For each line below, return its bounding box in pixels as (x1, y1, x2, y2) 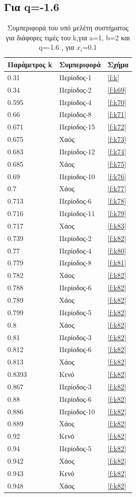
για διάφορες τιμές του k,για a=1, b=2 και (5, 32, 130, 42)
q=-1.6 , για (39, 42, 74, 52)
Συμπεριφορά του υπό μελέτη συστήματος (7, 22, 129, 33)
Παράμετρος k (7, 59, 53, 69)
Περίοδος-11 (59, 208, 95, 219)
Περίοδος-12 (59, 146, 95, 156)
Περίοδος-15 (59, 122, 95, 132)
